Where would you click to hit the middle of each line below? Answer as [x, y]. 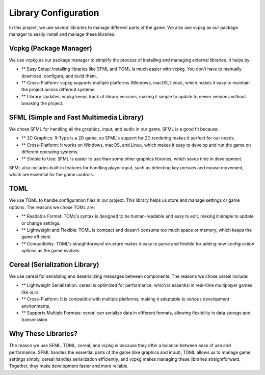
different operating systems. [50, 152]
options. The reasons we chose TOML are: [52, 207]
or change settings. [41, 223]
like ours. [31, 292]
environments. [36, 306]
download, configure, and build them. [59, 76]
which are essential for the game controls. [52, 175]
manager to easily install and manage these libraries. [62, 34]
